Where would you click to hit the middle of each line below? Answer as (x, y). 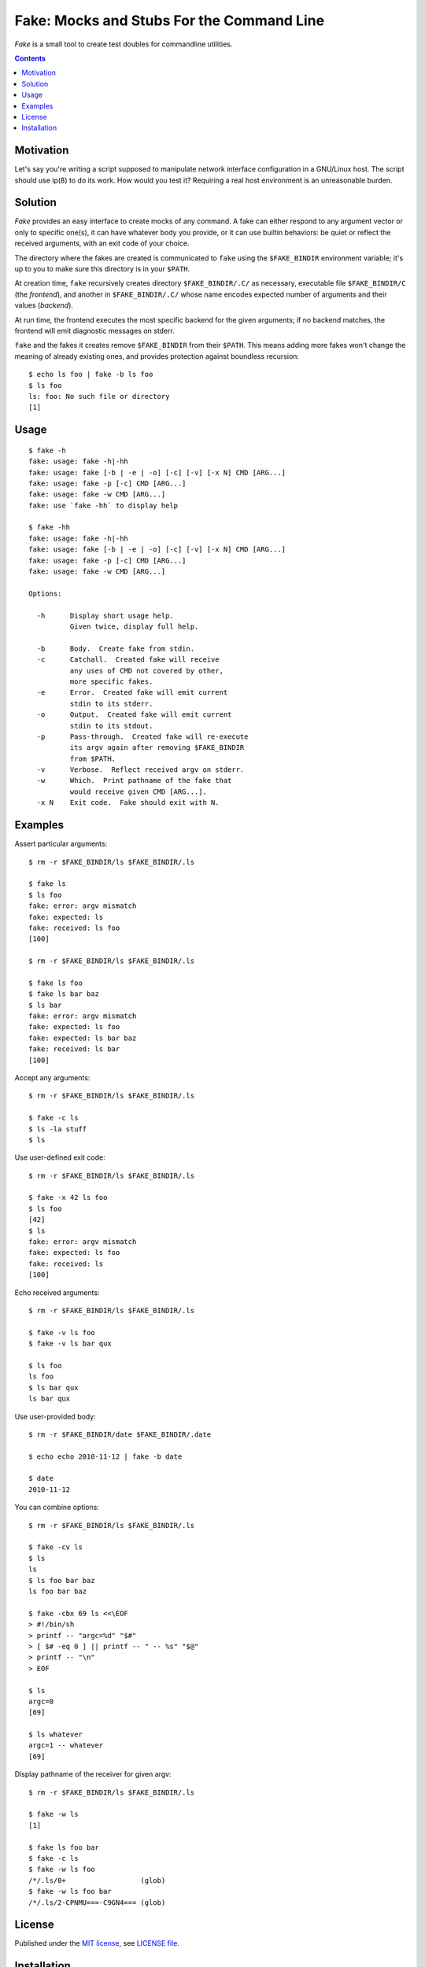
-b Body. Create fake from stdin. (116, 648)
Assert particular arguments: (61, 844)
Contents (30, 58)
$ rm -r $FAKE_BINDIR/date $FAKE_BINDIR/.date (120, 1434)
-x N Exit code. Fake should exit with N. (128, 803)
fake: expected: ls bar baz (83, 1038)
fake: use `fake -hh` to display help (103, 505)
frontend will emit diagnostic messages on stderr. (94, 331)
